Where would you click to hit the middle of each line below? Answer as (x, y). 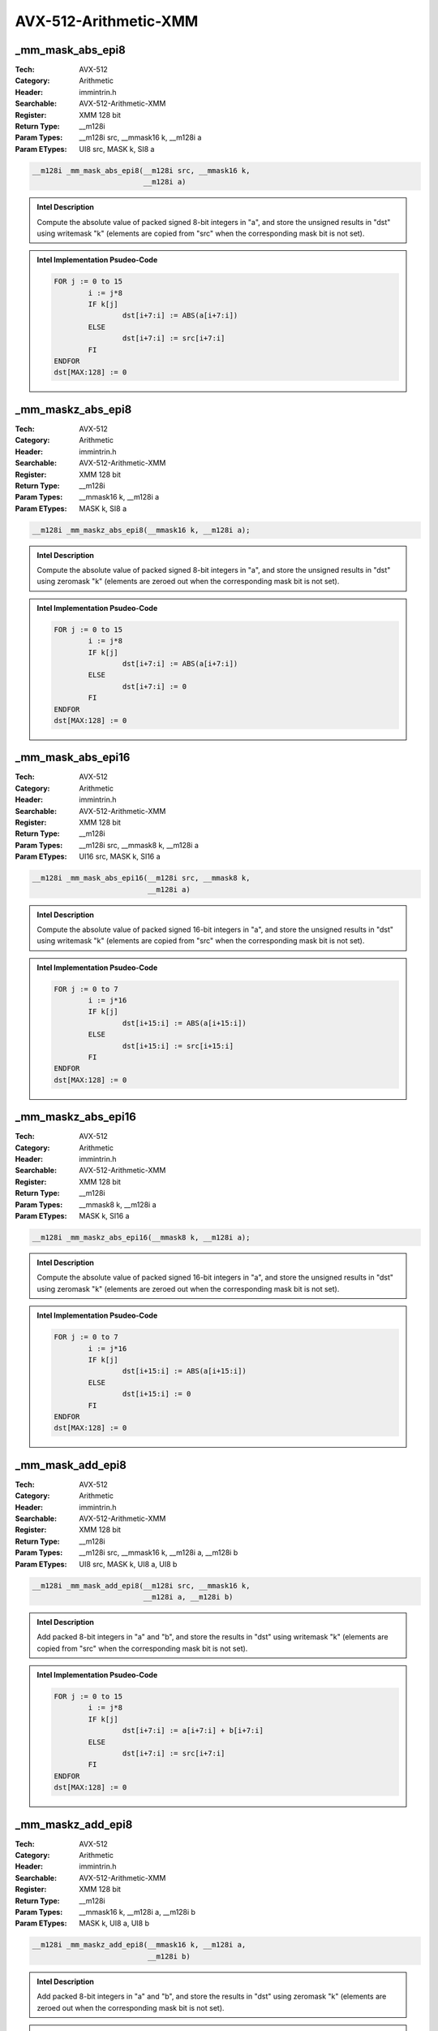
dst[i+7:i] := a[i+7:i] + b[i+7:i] (193, 1731)
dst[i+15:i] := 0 (157, 1394)
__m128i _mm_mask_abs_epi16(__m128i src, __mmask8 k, (141, 878)
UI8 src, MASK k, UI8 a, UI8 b (128, 1564)
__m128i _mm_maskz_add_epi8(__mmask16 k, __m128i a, (139, 1945)
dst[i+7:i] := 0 (154, 686)
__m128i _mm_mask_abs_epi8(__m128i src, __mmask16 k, (141, 170)
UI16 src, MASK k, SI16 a (120, 856)
